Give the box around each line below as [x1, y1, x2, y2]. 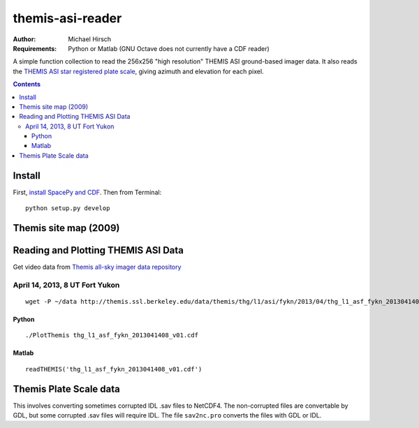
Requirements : [13, 44, 57, 52]
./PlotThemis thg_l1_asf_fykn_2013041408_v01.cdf [25, 332, 199, 339]
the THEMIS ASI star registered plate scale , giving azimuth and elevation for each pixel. [13, 67, 265, 75]
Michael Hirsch [68, 35, 112, 43]
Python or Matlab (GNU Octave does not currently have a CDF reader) [68, 44, 270, 52]
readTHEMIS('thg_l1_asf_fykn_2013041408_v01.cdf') [25, 365, 203, 373]
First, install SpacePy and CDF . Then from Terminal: [13, 188, 162, 196]
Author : [13, 35, 36, 43]
